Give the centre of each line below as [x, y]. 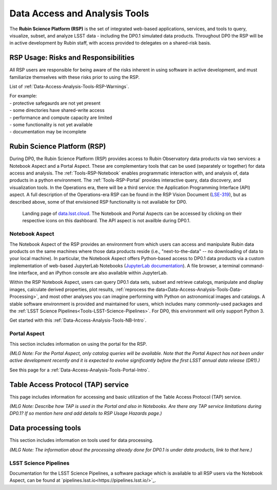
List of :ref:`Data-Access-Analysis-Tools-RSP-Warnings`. [69, 87]
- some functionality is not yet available [51, 124]
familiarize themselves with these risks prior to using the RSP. [75, 77]
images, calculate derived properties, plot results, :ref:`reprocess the [82, 289]
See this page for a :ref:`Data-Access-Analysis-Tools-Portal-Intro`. [80, 370]
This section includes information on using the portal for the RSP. [78, 344]
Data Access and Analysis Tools [79, 13]
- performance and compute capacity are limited [61, 117]
